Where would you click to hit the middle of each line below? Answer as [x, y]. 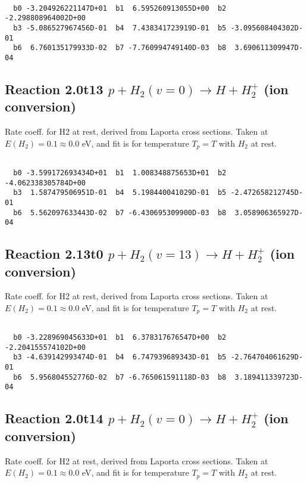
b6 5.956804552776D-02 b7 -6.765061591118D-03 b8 [120, 377]
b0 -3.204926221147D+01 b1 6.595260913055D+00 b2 [120, 8]
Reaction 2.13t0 [54, 254]
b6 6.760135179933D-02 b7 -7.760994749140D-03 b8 [120, 48]
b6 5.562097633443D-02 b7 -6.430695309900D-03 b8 [120, 212]
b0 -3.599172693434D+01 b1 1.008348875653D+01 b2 [120, 173]
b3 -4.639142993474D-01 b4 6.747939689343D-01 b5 [120, 357]
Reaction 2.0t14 [54, 418]
